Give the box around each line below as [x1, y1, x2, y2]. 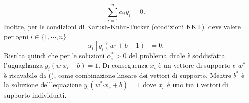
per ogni [4, 31, 29, 41]
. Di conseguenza [98, 60, 148, 70]
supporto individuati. [4, 90, 67, 100]
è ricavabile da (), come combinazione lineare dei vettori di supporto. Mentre [4, 70, 232, 80]
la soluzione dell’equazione [4, 79, 82, 90]
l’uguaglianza [4, 60, 43, 70]
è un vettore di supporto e [158, 60, 236, 70]
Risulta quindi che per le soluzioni [4, 51, 105, 61]
